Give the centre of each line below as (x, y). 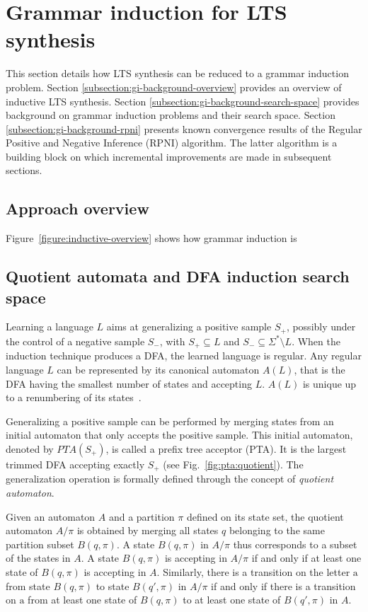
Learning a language (50, 327)
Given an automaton (51, 516)
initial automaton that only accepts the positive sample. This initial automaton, (179, 435)
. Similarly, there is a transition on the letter (253, 571)
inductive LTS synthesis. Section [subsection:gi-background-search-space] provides (183, 101)
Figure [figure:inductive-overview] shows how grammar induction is (151, 238)
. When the (316, 341)
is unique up (329, 383)
